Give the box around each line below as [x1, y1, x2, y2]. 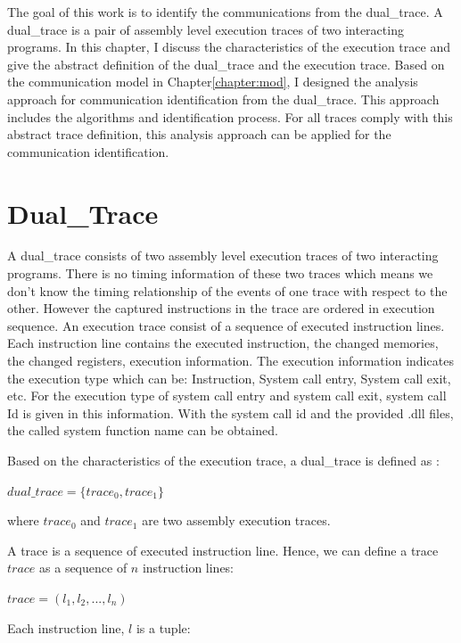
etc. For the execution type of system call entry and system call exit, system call [7, 386, 447, 405]
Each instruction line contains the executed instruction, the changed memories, [7, 334, 439, 352]
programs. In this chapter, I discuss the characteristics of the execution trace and [7, 37, 450, 56]
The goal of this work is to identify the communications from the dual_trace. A [7, 3, 443, 21]
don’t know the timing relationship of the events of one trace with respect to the [7, 281, 448, 300]
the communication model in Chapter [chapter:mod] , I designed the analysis [7, 72, 418, 91]
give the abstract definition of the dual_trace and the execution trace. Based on [7, 54, 445, 73]
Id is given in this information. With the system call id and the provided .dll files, [7, 403, 454, 422]
